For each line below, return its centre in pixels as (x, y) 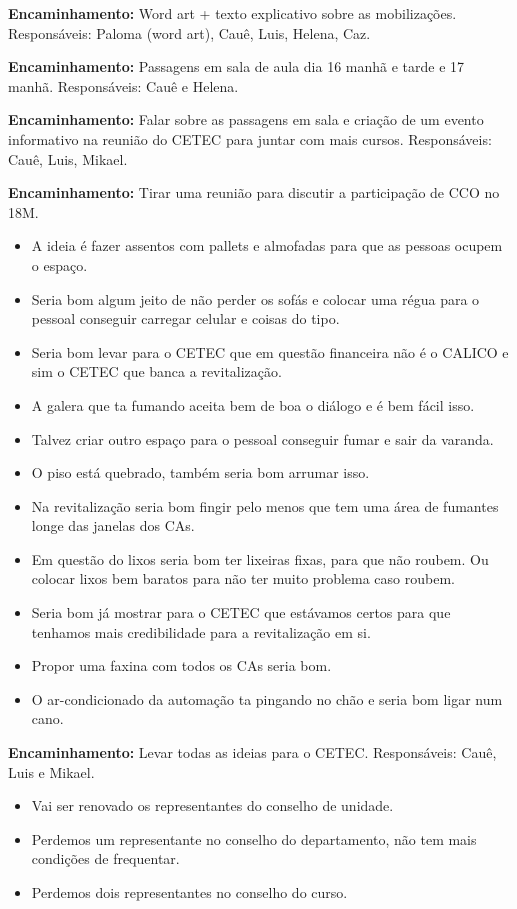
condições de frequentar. (105, 858)
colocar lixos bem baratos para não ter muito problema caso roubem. (243, 578)
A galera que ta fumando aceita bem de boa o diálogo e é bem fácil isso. (253, 404)
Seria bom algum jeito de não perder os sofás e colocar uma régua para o (255, 298)
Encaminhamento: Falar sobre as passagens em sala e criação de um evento (246, 119)
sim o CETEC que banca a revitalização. (156, 371)
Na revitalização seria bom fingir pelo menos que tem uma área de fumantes (265, 505)
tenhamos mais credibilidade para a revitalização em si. (201, 631)
